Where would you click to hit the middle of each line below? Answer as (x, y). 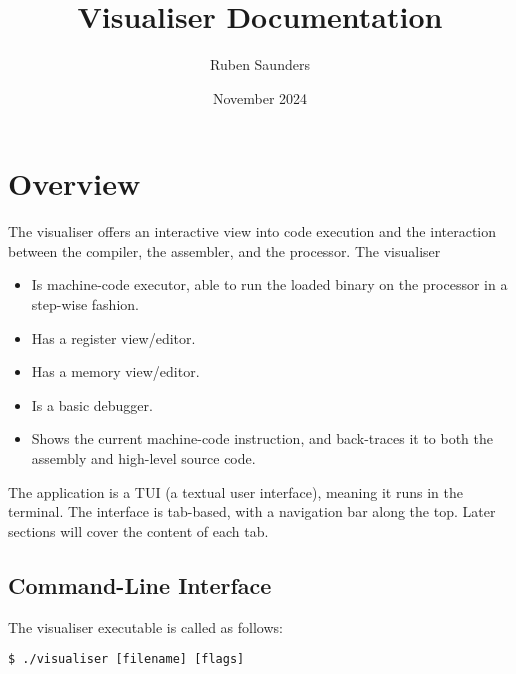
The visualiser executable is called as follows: (145, 626)
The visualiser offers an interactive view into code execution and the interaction (252, 231)
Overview (74, 183)
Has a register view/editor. (113, 337)
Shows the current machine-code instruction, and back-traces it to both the (262, 438)
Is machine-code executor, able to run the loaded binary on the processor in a (269, 284)
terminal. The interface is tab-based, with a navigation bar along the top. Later (252, 511)
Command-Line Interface (140, 584)
